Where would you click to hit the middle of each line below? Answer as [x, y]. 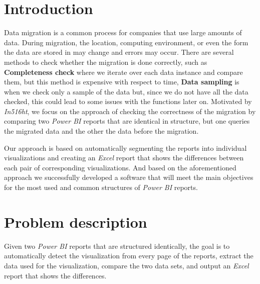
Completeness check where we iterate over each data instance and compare [123, 72]
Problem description [76, 221]
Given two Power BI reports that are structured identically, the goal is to [117, 246]
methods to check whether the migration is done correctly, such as [106, 62]
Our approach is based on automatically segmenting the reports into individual [125, 148]
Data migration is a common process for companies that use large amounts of [123, 32]
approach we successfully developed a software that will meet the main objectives [129, 177]
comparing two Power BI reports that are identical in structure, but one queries [127, 121]
